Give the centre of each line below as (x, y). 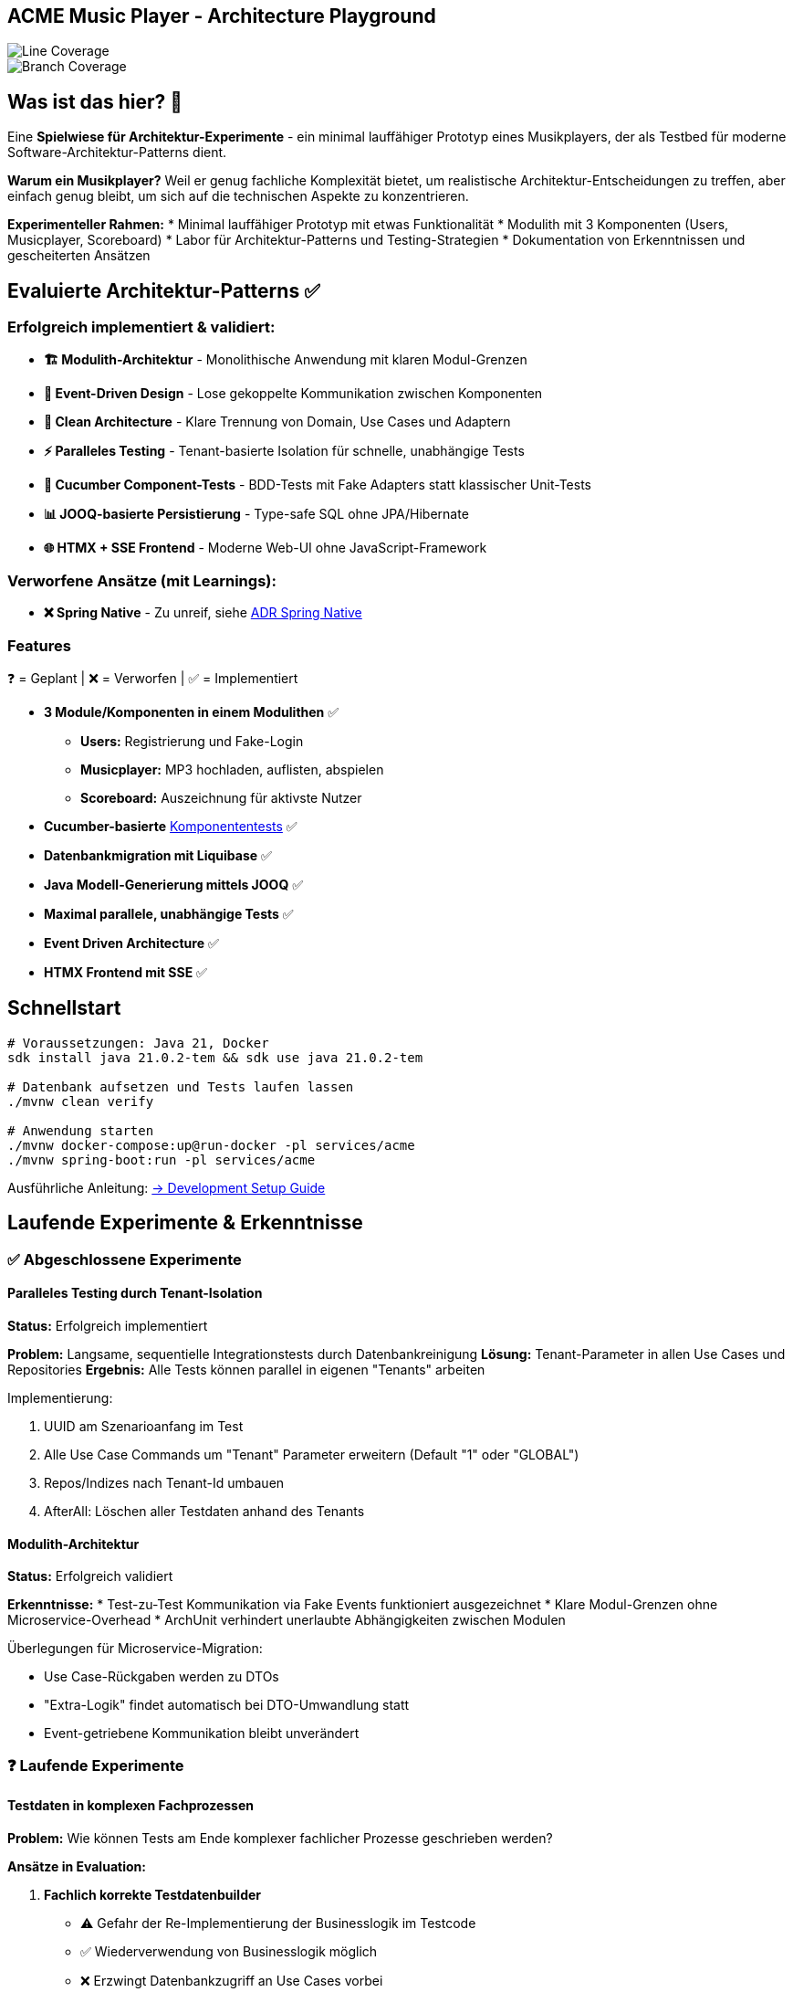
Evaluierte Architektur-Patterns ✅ (164, 290)
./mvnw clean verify (81, 1101)
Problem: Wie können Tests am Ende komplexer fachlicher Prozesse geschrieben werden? (280, 1838)
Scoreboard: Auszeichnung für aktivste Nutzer (221, 797)
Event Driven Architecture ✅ (131, 943)
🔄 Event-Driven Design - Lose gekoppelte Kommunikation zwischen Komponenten (293, 394)
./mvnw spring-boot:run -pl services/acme (162, 1159)
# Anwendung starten (81, 1130)
